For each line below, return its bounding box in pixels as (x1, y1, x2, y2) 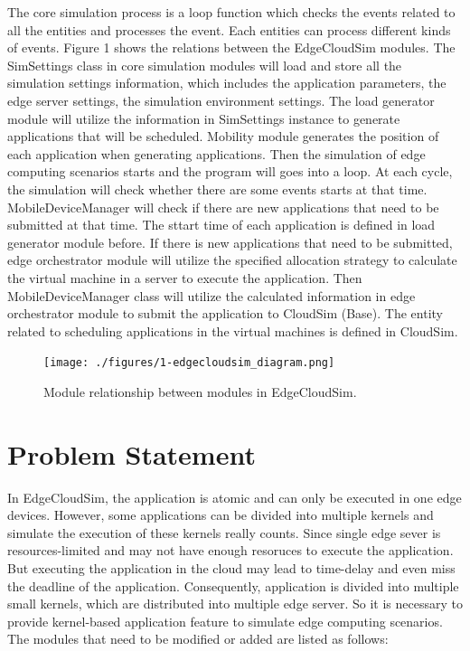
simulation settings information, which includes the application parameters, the (7, 73, 446, 92)
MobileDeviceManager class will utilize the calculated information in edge (7, 286, 416, 305)
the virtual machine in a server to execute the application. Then (7, 268, 362, 287)
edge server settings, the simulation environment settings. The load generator (7, 90, 435, 109)
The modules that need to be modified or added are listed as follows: (7, 629, 389, 648)
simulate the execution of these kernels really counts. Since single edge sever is (7, 523, 441, 542)
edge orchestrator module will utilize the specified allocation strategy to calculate (7, 250, 457, 269)
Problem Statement (7, 435, 256, 472)
